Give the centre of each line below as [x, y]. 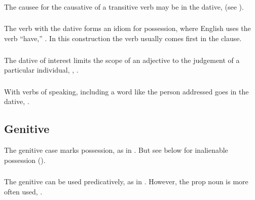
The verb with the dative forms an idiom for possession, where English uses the [128, 28]
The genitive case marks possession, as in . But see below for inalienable [116, 150]
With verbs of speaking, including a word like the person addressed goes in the [126, 91]
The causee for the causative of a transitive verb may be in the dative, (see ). [124, 6]
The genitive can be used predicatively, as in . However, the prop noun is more [126, 181]
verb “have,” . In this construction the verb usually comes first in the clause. [123, 38]
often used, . [23, 191]
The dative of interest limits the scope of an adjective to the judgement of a [122, 60]
